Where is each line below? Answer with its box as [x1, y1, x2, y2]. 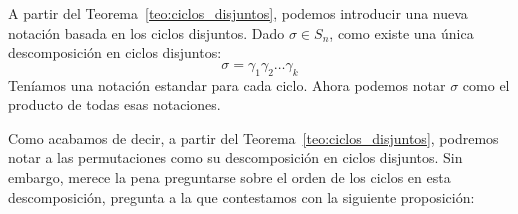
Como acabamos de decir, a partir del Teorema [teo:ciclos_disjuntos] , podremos [8, 127, 499, 148]
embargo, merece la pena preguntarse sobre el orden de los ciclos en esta [8, 166, 451, 187]
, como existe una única [329, 22, 474, 43]
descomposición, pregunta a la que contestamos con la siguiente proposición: [8, 186, 475, 207]
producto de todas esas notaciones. [8, 94, 221, 115]
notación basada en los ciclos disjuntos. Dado [8, 22, 285, 43]
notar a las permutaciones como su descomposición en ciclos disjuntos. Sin [8, 147, 463, 168]
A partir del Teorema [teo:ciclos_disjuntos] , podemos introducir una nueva [8, 3, 468, 23]
